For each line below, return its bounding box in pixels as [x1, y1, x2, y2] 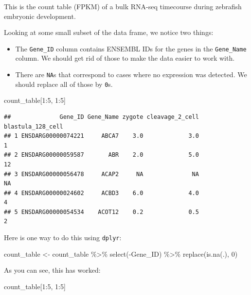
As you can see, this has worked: [4, 265, 101, 275]
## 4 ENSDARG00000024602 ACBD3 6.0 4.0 [4, 189, 199, 197]
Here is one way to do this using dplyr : [4, 232, 122, 243]
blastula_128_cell [4, 123, 63, 130]
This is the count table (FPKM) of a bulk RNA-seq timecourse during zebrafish [4, 1, 242, 11]
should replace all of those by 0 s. [15, 79, 113, 89]
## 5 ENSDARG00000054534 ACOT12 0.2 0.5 [4, 208, 199, 215]
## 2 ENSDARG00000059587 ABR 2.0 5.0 [4, 151, 199, 159]
